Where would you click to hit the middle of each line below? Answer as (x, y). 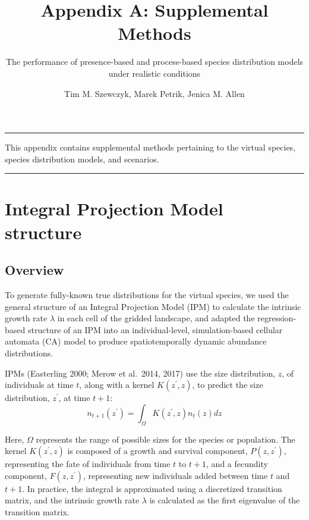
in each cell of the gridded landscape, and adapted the (156, 318)
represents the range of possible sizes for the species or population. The (165, 439)
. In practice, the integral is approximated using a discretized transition (152, 488)
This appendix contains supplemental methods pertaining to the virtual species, (150, 147)
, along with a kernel (117, 385)
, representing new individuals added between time (176, 475)
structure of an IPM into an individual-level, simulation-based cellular (155, 329)
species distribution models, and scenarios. (82, 159)
